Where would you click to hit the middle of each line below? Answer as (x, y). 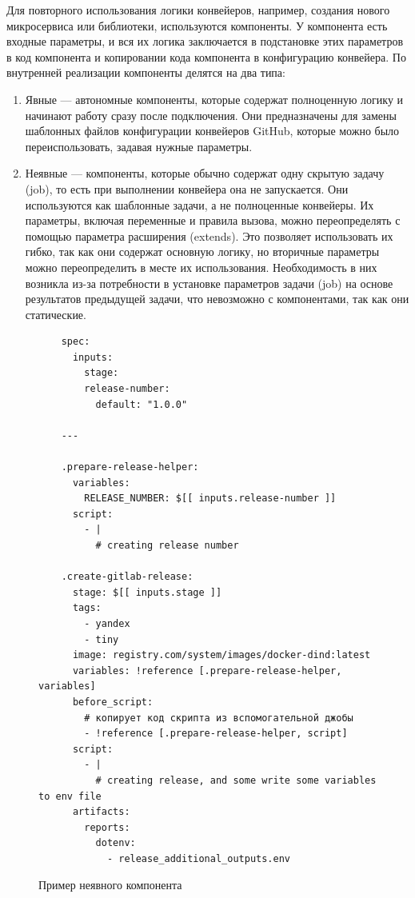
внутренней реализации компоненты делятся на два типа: (146, 72)
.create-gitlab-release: (127, 577)
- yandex (107, 623)
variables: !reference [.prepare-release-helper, (207, 671)
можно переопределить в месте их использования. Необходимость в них (201, 267)
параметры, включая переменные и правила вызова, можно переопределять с (213, 220)
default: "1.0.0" (142, 404)
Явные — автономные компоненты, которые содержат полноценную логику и (214, 99)
